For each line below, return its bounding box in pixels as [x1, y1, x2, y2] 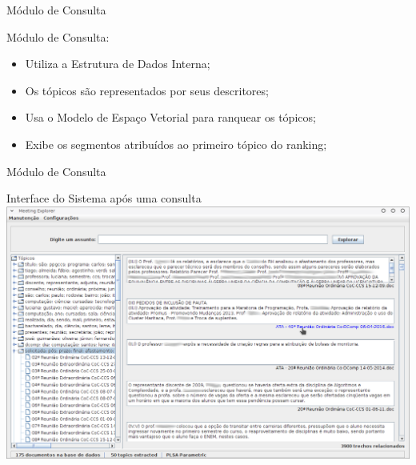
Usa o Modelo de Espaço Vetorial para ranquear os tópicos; [25, 109, 316, 126]
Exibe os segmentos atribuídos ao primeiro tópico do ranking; [25, 135, 327, 152]
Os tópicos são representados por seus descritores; [25, 82, 269, 98]
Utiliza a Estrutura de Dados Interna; [25, 55, 210, 72]
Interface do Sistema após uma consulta [6, 190, 202, 206]
